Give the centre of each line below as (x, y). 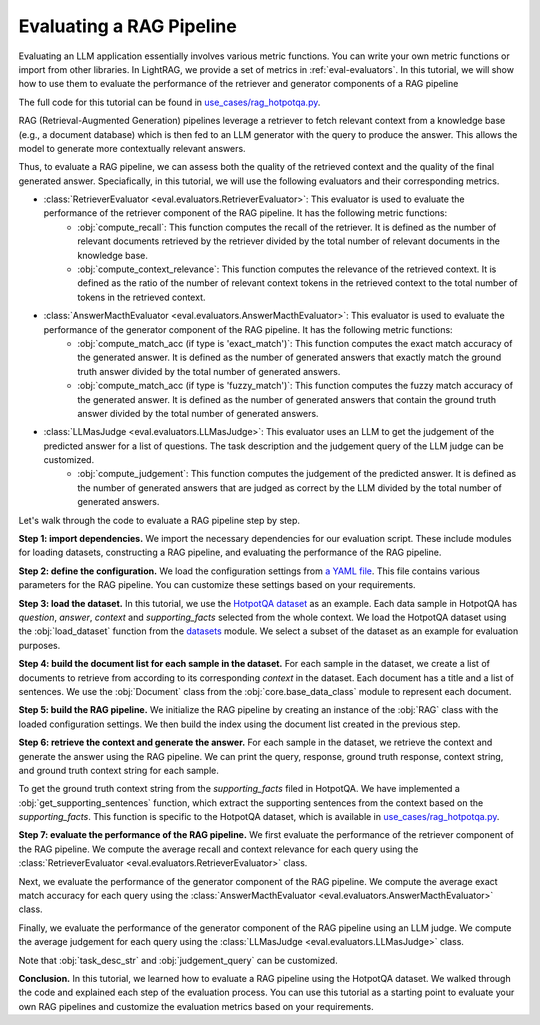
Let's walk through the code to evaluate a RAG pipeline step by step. (159, 520)
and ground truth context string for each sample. (119, 770)
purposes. (39, 645)
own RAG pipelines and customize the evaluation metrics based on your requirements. (196, 1006)
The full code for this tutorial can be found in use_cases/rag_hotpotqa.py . (169, 102)
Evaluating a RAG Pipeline (127, 26)
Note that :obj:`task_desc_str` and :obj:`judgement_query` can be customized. (178, 960)
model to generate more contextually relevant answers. (132, 148)
